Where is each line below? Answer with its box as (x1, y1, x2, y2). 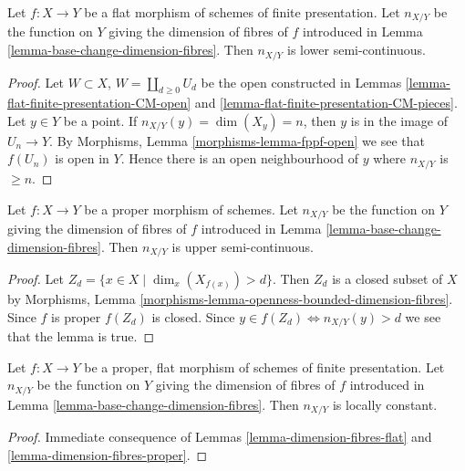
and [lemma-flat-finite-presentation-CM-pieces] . (194, 93, 458, 112)
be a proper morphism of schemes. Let (84, 199, 298, 218)
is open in (55, 149, 109, 168)
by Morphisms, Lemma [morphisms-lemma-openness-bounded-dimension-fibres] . (7, 289, 453, 309)
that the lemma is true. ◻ (7, 327, 155, 346)
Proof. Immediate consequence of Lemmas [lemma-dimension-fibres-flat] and (7, 427, 432, 446)
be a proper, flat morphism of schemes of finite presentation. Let (84, 357, 445, 376)
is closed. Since (151, 307, 235, 326)
